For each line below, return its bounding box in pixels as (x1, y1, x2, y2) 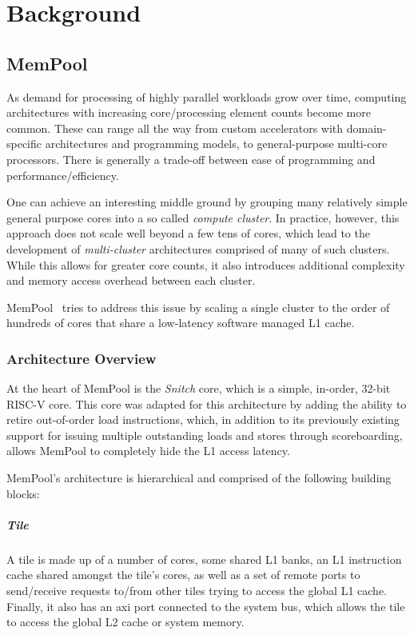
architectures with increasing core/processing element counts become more (6, 104, 371, 121)
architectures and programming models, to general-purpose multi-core (45, 135, 388, 152)
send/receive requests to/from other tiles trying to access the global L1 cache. (6, 582, 387, 599)
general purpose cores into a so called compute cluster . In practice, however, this (6, 209, 400, 226)
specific (6, 135, 42, 152)
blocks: (6, 485, 40, 501)
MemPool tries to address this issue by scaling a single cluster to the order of (6, 298, 390, 315)
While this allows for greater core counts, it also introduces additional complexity (6, 256, 405, 273)
